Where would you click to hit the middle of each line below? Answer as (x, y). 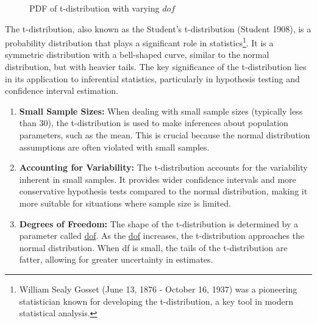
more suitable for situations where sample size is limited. (125, 203)
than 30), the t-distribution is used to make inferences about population (154, 123)
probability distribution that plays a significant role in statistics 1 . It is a (139, 42)
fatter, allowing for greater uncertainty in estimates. (116, 259)
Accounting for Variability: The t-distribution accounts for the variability (163, 167)
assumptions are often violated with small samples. (114, 147)
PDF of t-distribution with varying (94, 8)
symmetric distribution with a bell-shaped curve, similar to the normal (137, 55)
